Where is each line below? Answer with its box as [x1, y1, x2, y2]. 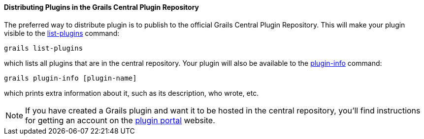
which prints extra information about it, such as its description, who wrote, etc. [4, 88, 259, 97]
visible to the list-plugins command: [4, 28, 120, 37]
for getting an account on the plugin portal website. [25, 115, 215, 125]
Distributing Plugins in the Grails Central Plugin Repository [4, 3, 199, 11]
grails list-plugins [4, 44, 83, 52]
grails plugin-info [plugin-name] [4, 74, 137, 82]
